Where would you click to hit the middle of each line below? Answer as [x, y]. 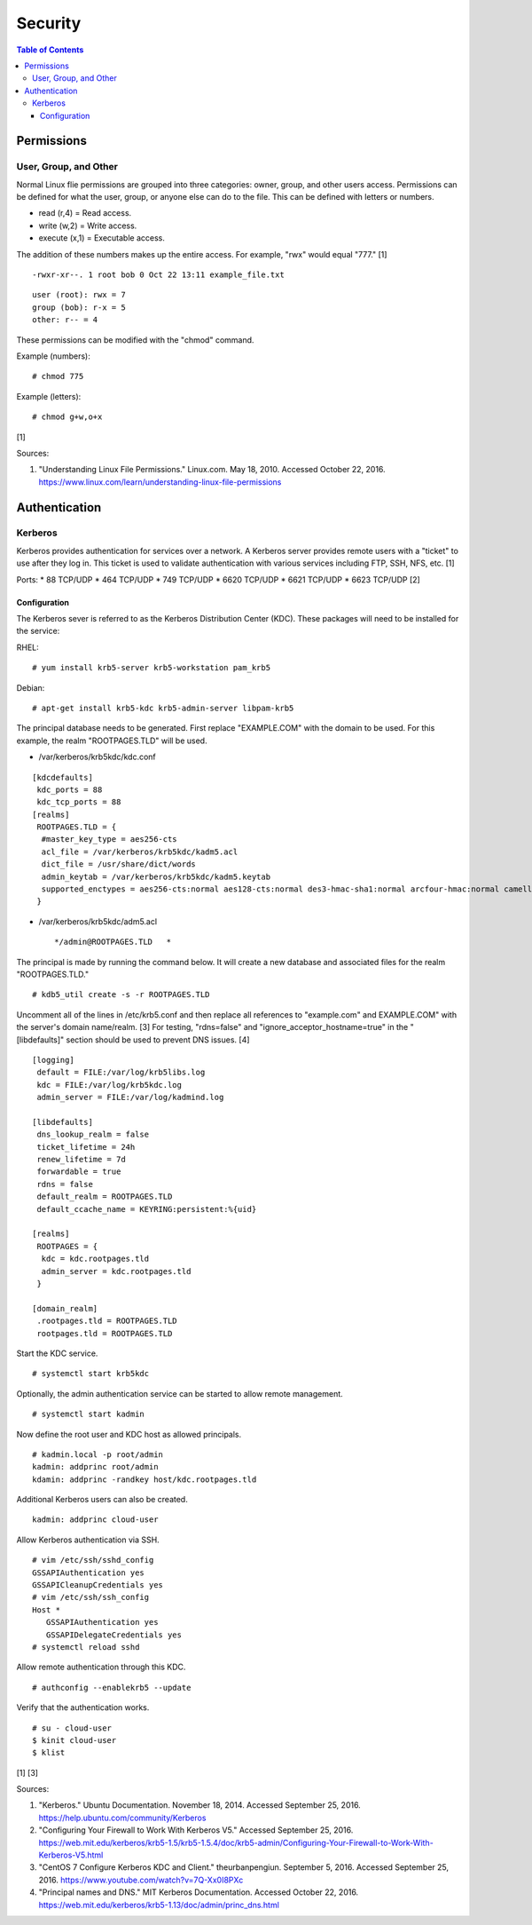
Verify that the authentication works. [83, 1707]
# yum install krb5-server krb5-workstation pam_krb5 [151, 668]
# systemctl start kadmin [89, 1414]
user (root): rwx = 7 [79, 295]
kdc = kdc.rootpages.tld [95, 1259]
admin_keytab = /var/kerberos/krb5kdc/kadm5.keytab [156, 876]
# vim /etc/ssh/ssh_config [91, 1597]
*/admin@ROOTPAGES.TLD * [113, 942]
